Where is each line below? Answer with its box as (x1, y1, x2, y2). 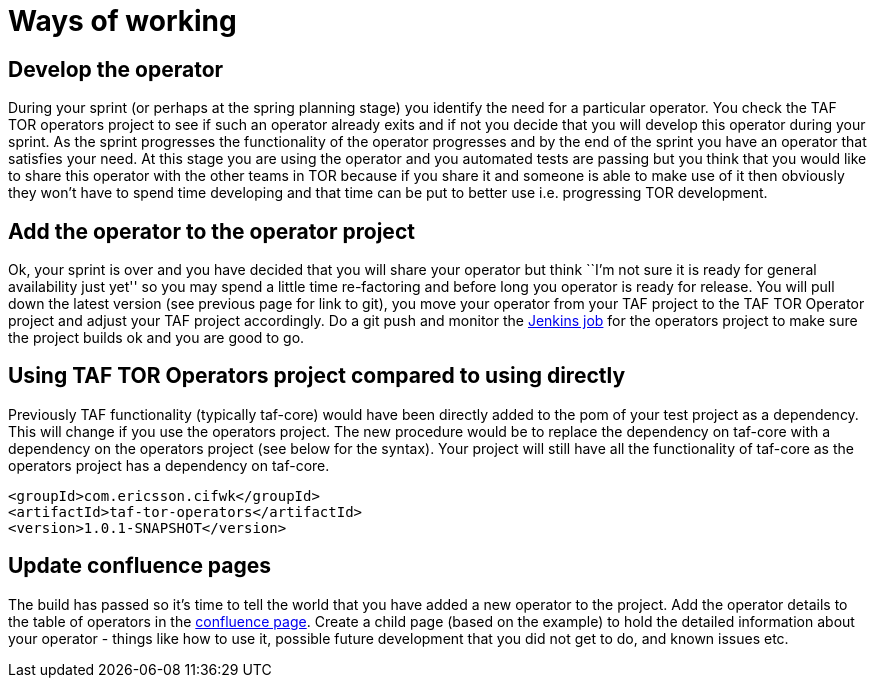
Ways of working (8, 4, 237, 38)
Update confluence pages (8, 553, 272, 579)
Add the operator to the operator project (8, 218, 415, 244)
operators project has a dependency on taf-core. (8, 456, 330, 474)
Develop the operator (8, 56, 224, 82)
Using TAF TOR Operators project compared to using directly (8, 363, 626, 389)
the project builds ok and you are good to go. (8, 329, 305, 347)
